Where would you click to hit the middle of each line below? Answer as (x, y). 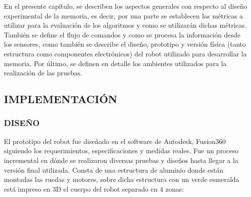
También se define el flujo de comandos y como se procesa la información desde (122, 34)
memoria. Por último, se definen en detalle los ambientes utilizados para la (115, 63)
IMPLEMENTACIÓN (61, 99)
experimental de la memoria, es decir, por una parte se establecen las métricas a (124, 15)
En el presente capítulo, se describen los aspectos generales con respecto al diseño (125, 6)
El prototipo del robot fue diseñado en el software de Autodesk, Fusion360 (115, 141)
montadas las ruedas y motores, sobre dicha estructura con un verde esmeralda (122, 179)
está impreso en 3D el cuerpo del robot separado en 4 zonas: (94, 188)
